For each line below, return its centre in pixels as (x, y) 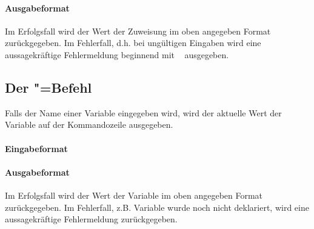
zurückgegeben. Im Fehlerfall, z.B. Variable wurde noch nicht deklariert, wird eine (157, 207)
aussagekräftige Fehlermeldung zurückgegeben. (91, 219)
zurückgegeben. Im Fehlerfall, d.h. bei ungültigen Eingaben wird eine (133, 43)
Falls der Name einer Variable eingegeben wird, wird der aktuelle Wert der (143, 112)
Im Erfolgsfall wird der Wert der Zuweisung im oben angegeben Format (138, 31)
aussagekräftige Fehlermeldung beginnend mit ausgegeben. (117, 54)
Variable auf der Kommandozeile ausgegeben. (89, 124)
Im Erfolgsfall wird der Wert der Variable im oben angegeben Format (134, 195)
